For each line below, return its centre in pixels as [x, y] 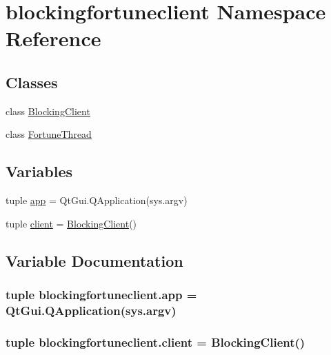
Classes [32, 82]
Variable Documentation [94, 260]
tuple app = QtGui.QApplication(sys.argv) [97, 200]
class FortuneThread [49, 134]
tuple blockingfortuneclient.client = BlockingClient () [156, 342]
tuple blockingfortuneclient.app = [101, 295]
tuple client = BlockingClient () [71, 223]
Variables [39, 171]
